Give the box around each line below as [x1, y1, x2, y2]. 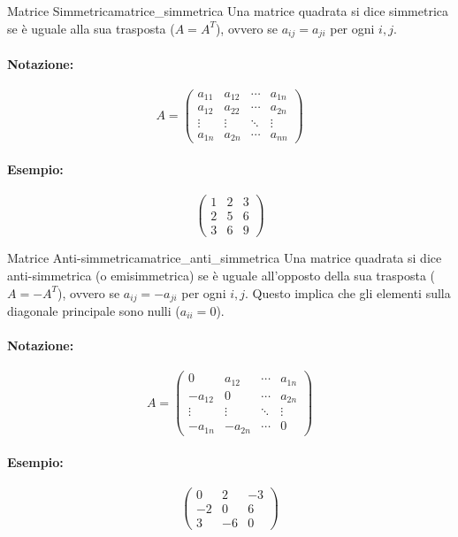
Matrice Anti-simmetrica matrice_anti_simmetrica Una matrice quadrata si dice [7, 249, 442, 267]
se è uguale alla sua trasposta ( [7, 19, 175, 37]
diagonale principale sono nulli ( [7, 302, 180, 319]
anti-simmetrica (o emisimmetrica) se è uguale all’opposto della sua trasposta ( [7, 265, 435, 284]
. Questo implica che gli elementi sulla [245, 283, 451, 302]
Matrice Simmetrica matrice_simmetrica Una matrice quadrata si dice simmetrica [7, 2, 449, 19]
